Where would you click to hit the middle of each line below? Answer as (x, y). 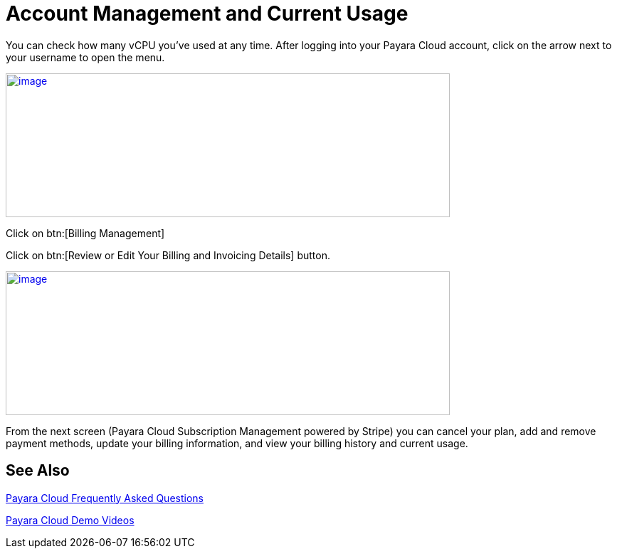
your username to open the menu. (85, 57)
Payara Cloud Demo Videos (70, 520)
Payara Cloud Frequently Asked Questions (105, 498)
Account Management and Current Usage (207, 14)
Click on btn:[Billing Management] (85, 233)
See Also (38, 471)
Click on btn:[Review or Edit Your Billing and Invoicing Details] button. (168, 255)
